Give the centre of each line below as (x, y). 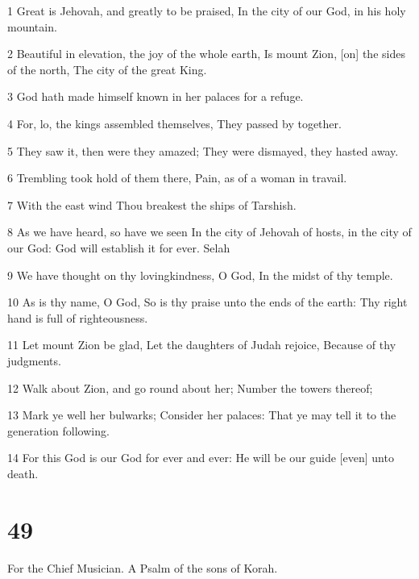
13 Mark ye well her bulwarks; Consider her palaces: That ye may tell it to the (202, 415)
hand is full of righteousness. (78, 317)
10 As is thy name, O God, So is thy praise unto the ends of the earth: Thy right (207, 302)
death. (23, 473)
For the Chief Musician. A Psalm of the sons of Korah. (143, 567)
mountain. (32, 26)
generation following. (58, 430)
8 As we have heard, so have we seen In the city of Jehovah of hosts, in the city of (209, 232)
